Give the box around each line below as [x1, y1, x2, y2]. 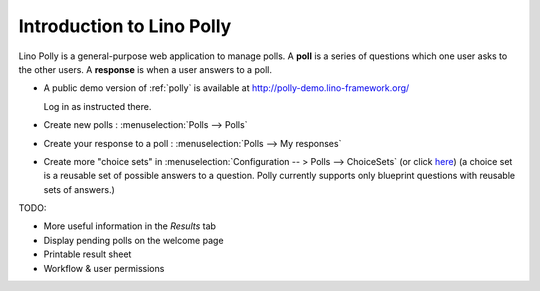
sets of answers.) [43, 183, 115, 195]
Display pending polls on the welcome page [43, 234, 224, 246]
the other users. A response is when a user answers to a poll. [18, 63, 272, 75]
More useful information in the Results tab [43, 220, 217, 232]
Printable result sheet [43, 248, 132, 260]
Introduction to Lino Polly [18, 15, 232, 37]
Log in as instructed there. [43, 100, 152, 112]
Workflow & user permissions [43, 262, 165, 274]
